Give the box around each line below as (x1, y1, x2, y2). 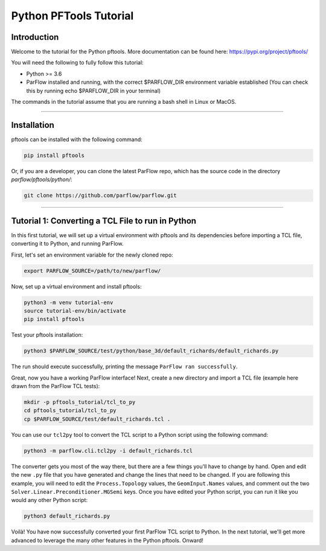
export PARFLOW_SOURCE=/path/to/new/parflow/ (24, 267, 161, 274)
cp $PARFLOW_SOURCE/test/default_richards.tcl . (24, 415, 171, 422)
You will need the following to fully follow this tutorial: (11, 59, 144, 66)
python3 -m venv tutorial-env (24, 299, 113, 306)
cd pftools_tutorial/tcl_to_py (24, 407, 117, 414)
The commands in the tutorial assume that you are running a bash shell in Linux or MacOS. (11, 98, 237, 106)
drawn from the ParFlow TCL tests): (11, 383, 100, 390)
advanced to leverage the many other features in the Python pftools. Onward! (11, 537, 203, 544)
